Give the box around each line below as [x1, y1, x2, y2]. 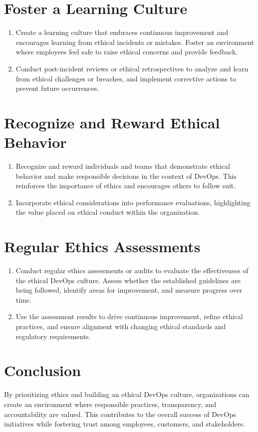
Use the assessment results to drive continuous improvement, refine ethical [15, 311, 243, 322]
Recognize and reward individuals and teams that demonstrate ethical [15, 161, 230, 171]
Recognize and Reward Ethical [4, 112, 220, 132]
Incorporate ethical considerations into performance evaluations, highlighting [15, 197, 251, 207]
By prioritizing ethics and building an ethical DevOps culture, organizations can [4, 389, 250, 400]
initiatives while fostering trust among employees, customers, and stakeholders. [4, 419, 245, 429]
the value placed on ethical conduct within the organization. [15, 207, 200, 217]
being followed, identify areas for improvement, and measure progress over [15, 285, 243, 295]
